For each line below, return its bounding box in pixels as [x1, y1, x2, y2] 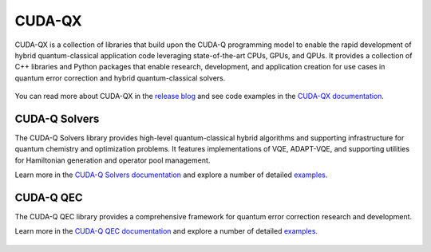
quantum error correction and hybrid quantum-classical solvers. [14, 73, 226, 83]
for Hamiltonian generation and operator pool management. [14, 156, 211, 165]
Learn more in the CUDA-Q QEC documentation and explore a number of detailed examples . [14, 226, 318, 236]
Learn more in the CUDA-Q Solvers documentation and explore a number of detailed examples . [14, 170, 328, 179]
